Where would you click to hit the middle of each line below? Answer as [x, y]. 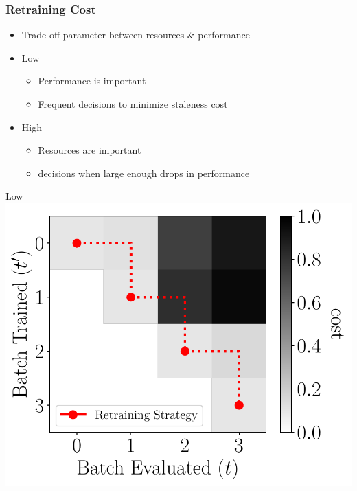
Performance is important [92, 81]
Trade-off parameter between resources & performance [136, 35]
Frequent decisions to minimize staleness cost [133, 104]
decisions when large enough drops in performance [144, 173]
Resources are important [90, 150]
